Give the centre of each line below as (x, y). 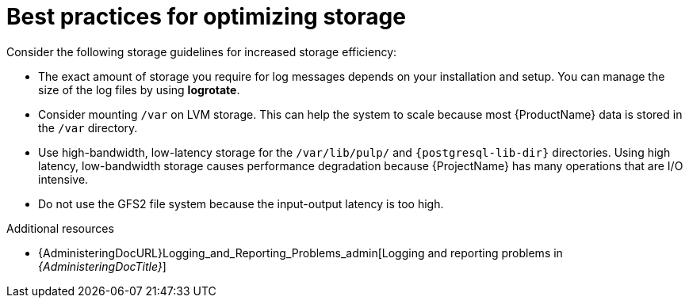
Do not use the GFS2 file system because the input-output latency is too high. (241, 203)
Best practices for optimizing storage (206, 17)
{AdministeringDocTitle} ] (102, 266)
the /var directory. (88, 127)
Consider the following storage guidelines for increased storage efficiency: (202, 51)
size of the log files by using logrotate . (139, 89)
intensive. (63, 179)
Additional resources (60, 228)
